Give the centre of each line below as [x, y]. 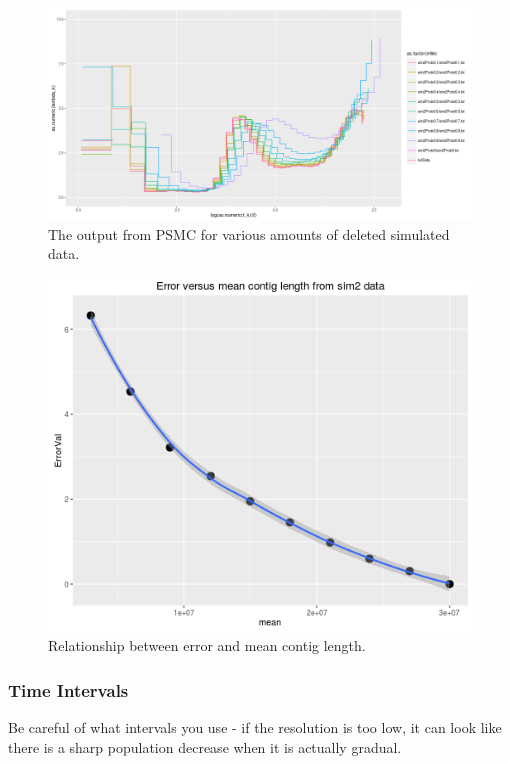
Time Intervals [68, 689]
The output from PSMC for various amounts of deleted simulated [249, 233]
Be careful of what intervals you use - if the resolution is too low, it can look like [255, 726]
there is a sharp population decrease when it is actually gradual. [205, 746]
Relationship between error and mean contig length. [207, 645]
